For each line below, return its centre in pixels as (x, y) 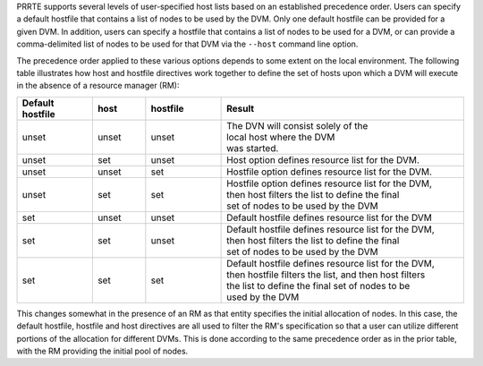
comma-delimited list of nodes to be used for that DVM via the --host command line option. (187, 44)
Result (241, 108)
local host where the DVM (281, 137)
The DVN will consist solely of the (297, 125)
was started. (253, 148)
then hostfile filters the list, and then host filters (326, 275)
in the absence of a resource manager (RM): (98, 86)
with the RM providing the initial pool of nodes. (102, 351)
